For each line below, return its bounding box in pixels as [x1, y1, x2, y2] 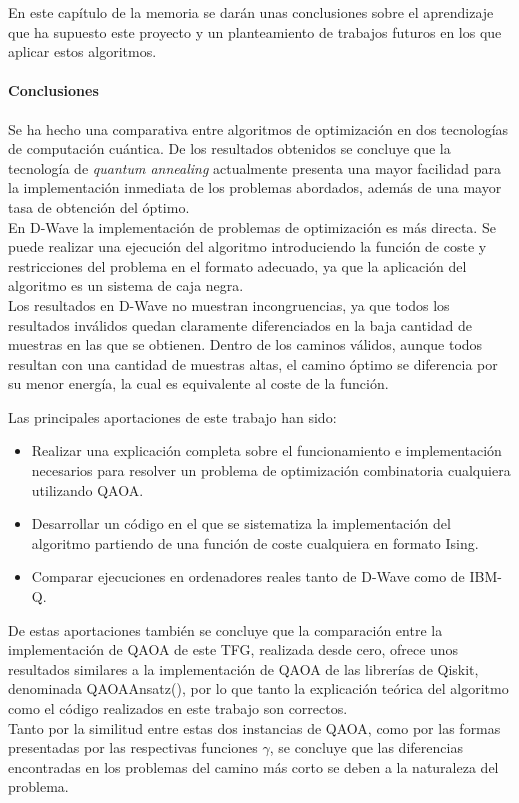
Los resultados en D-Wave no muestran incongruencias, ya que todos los [8, 294, 450, 315]
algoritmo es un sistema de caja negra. [8, 275, 244, 296]
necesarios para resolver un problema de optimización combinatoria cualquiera [31, 460, 511, 481]
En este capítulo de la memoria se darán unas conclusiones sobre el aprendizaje [8, 2, 494, 22]
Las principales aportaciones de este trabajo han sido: [8, 406, 337, 427]
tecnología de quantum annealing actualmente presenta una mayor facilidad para [8, 157, 502, 178]
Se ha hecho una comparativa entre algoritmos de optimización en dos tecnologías [8, 118, 509, 139]
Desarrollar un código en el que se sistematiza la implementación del [31, 513, 451, 534]
